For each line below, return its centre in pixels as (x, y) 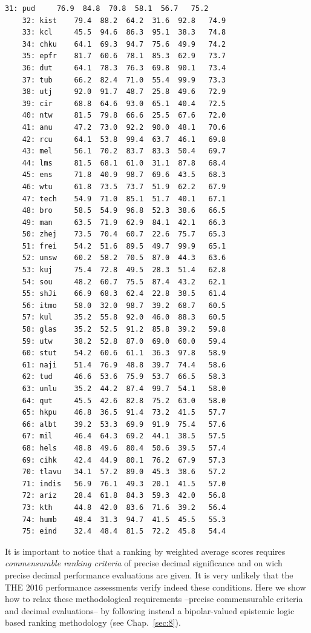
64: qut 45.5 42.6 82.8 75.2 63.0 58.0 (124, 400)
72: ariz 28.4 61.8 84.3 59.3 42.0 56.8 (124, 496)
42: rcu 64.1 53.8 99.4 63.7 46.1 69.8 (124, 139)
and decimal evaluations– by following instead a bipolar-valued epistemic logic (150, 610)
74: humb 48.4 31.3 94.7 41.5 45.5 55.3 (124, 519)
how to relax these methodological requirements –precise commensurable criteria (154, 599)
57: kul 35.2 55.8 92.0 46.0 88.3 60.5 (124, 317)
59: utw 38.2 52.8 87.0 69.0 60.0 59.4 (124, 341)
